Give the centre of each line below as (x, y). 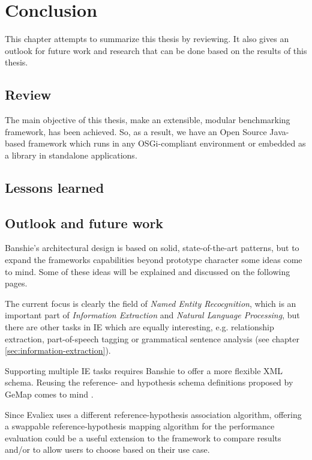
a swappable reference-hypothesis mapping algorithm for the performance (140, 426)
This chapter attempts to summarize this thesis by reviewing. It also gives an (147, 39)
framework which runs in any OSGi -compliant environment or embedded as (167, 143)
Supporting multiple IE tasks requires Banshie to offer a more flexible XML (144, 370)
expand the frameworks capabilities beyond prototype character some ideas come (154, 260)
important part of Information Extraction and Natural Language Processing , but (152, 315)
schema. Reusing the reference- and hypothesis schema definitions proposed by (149, 382)
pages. (16, 283)
